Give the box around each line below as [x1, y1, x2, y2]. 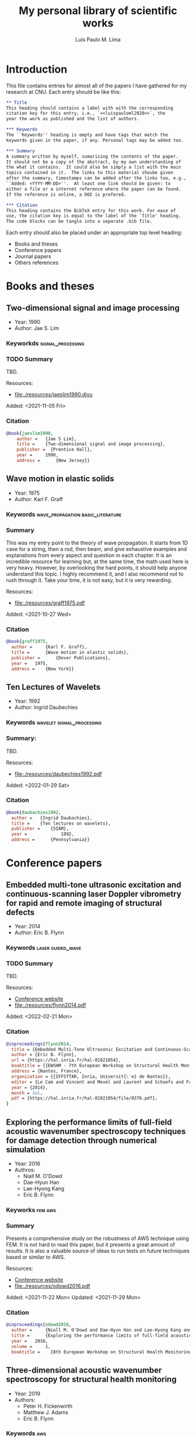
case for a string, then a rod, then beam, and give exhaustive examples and [6, 545, 187, 552]
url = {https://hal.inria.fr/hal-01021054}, [11, 1057, 121, 1063]
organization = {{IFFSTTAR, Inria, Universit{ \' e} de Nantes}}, [11, 1074, 171, 1080]
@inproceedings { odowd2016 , [6, 1322, 72, 1328]
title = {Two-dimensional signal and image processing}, [16, 441, 166, 447]
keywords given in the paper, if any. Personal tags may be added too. [6, 137, 184, 143]
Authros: [14, 1166, 36, 1173]
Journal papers [14, 253, 51, 260]
